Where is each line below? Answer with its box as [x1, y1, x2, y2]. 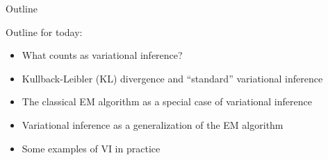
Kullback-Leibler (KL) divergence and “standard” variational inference [22, 71, 323, 85]
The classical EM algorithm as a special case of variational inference [22, 94, 312, 109]
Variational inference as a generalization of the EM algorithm [22, 117, 284, 132]
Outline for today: [6, 24, 83, 39]
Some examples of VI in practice [22, 141, 161, 155]
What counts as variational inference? [22, 48, 183, 62]
